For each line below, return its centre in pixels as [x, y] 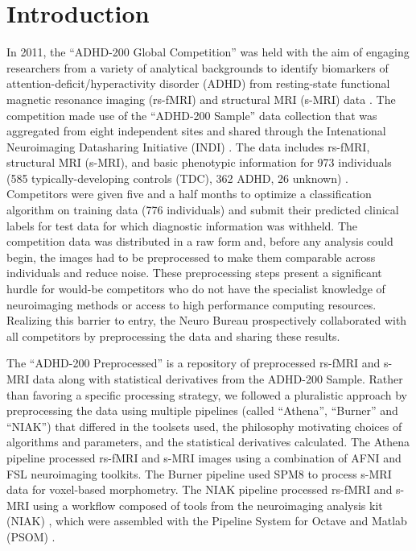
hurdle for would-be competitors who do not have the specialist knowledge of [196, 289]
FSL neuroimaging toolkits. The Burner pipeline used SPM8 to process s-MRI [199, 473]
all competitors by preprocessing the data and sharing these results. [173, 336]
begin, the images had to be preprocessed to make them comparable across [191, 257]
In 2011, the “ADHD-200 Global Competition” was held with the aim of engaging [208, 52]
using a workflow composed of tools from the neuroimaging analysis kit [208, 505]
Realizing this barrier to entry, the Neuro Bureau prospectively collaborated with [207, 320]
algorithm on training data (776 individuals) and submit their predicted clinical [203, 210]
